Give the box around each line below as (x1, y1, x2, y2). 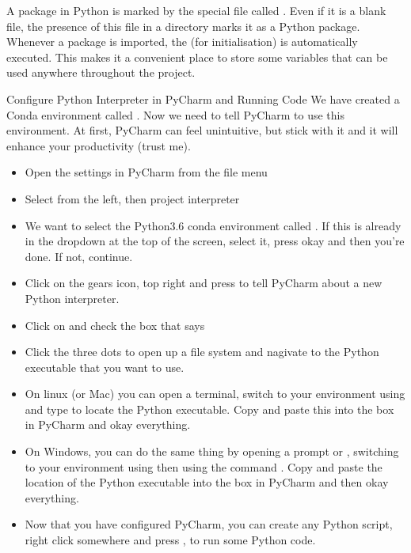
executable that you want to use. (25, 358, 185, 375)
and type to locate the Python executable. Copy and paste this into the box (25, 400, 394, 417)
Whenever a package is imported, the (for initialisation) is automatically (6, 33, 358, 50)
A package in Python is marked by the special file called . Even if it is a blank (6, 2, 386, 18)
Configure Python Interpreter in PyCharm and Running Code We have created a (6, 90, 400, 107)
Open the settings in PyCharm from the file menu (25, 164, 268, 180)
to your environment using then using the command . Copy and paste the (25, 458, 382, 475)
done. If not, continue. (25, 248, 133, 264)
